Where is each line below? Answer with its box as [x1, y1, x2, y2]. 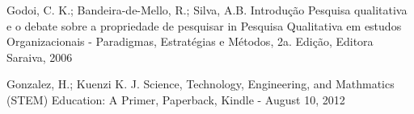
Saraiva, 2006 [6, 48, 73, 65]
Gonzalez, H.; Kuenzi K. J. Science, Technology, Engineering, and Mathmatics [6, 75, 395, 92]
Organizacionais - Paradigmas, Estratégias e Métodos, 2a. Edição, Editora [6, 33, 374, 50]
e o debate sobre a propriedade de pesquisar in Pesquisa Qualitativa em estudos [6, 17, 402, 34]
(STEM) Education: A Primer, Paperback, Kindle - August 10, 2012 [6, 91, 345, 108]
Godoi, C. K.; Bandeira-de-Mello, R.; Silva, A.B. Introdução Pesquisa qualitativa [6, 2, 408, 18]
